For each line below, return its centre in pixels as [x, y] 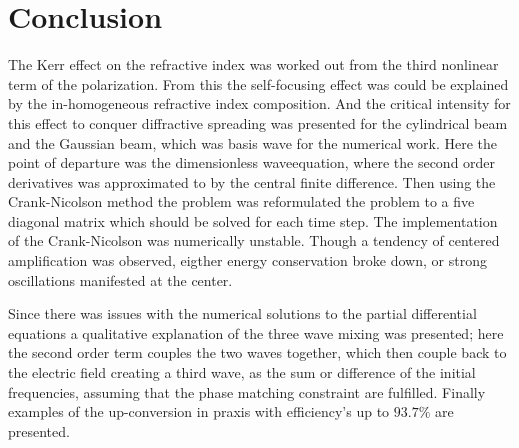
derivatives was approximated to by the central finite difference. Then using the [252, 181]
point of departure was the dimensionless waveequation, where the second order [252, 162]
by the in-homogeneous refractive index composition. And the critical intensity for [259, 103]
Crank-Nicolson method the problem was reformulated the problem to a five [241, 201]
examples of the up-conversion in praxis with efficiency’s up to [199, 411]
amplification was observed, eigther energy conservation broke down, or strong [247, 260]
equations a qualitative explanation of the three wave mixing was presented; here [256, 332]
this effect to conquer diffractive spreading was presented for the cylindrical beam [258, 122]
